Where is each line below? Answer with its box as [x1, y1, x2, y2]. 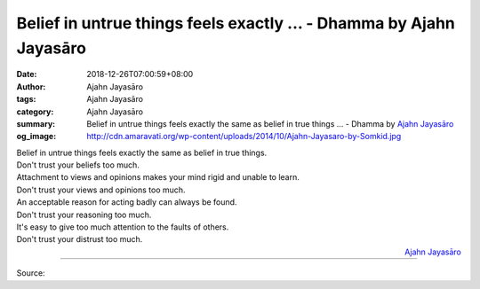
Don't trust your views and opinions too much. [16, 184, 186, 195]
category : [16, 106, 54, 117]
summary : [16, 118, 56, 129]
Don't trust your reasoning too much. [16, 209, 152, 220]
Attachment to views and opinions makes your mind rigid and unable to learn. [16, 172, 300, 183]
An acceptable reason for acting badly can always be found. [16, 197, 237, 207]
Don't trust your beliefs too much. [16, 160, 140, 170]
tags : [16, 94, 36, 105]
